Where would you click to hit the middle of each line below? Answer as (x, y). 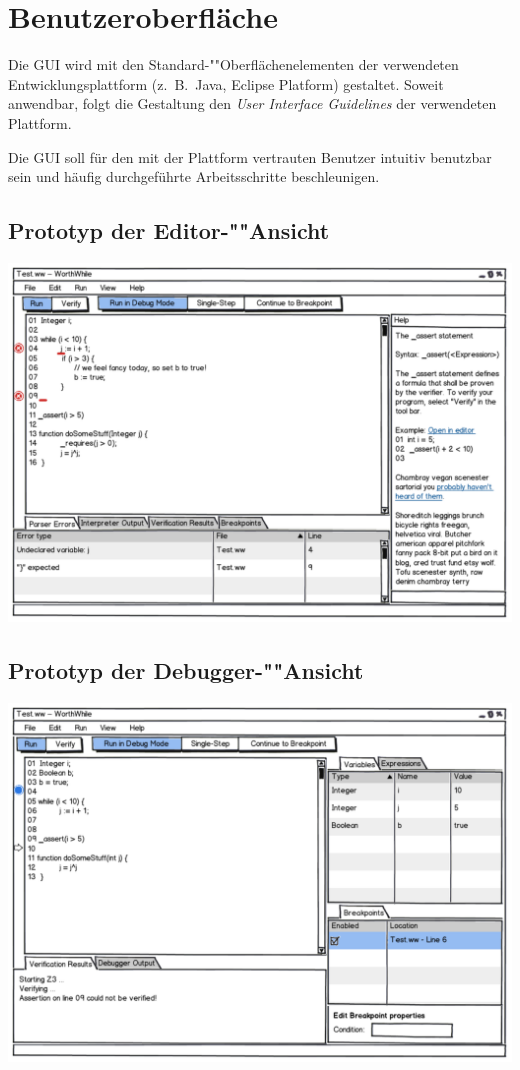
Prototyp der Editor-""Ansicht (169, 230)
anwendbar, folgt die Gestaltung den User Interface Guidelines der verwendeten (252, 103)
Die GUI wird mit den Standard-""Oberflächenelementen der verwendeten (233, 64)
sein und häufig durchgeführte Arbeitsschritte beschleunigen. (194, 176)
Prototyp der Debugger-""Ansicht (186, 670)
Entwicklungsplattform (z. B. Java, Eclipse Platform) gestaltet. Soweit (226, 83)
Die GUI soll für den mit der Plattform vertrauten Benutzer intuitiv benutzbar (250, 156)
